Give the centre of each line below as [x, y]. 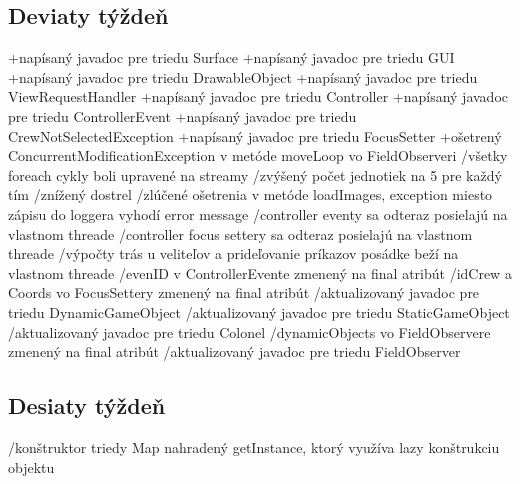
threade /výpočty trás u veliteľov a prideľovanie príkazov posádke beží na [233, 253]
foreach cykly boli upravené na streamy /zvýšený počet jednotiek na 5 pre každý [255, 174]
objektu [31, 466]
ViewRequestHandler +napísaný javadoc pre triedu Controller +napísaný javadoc [258, 96]
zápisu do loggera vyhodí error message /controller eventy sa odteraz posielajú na [258, 213]
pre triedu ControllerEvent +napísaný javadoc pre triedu [182, 115]
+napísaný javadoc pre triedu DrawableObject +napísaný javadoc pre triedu [243, 76]
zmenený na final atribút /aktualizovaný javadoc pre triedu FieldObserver [234, 351]
